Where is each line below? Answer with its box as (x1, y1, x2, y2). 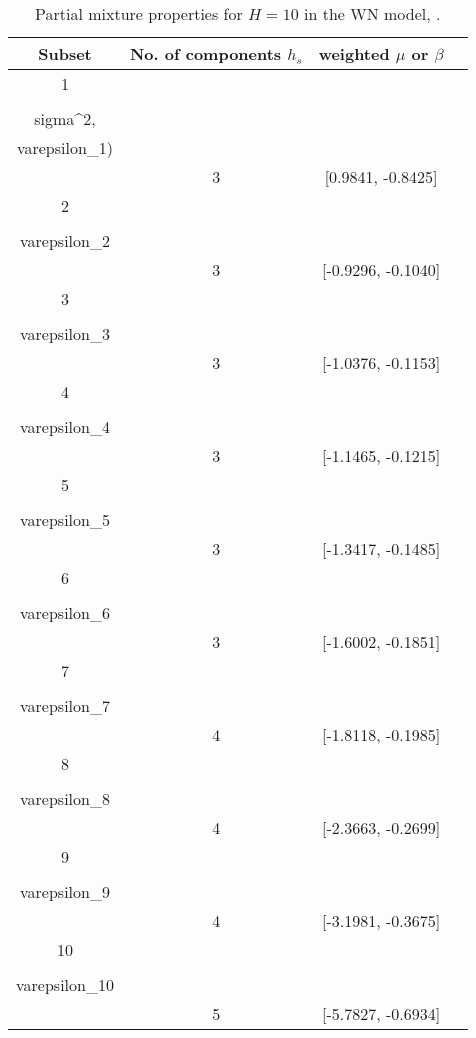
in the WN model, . (304, 2, 441, 25)
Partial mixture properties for (35, 2, 243, 25)
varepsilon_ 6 (20, 601, 110, 624)
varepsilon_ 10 (16, 973, 114, 996)
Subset (38, 42, 92, 65)
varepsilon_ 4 (20, 415, 110, 438)
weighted (318, 42, 390, 65)
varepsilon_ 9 (20, 880, 110, 903)
